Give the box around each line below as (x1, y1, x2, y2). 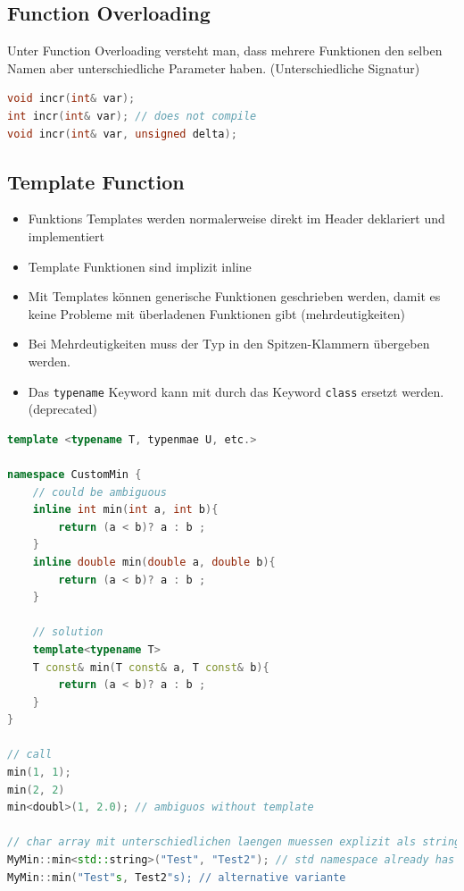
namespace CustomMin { (7, 467, 142, 481)
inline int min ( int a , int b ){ (32, 503, 219, 517)
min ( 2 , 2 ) (7, 783, 65, 796)
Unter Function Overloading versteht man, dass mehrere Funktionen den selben (7, 41, 443, 60)
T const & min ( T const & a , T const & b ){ (32, 660, 269, 674)
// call (7, 748, 53, 761)
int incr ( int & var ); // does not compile (7, 109, 257, 122)
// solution (32, 626, 104, 639)
